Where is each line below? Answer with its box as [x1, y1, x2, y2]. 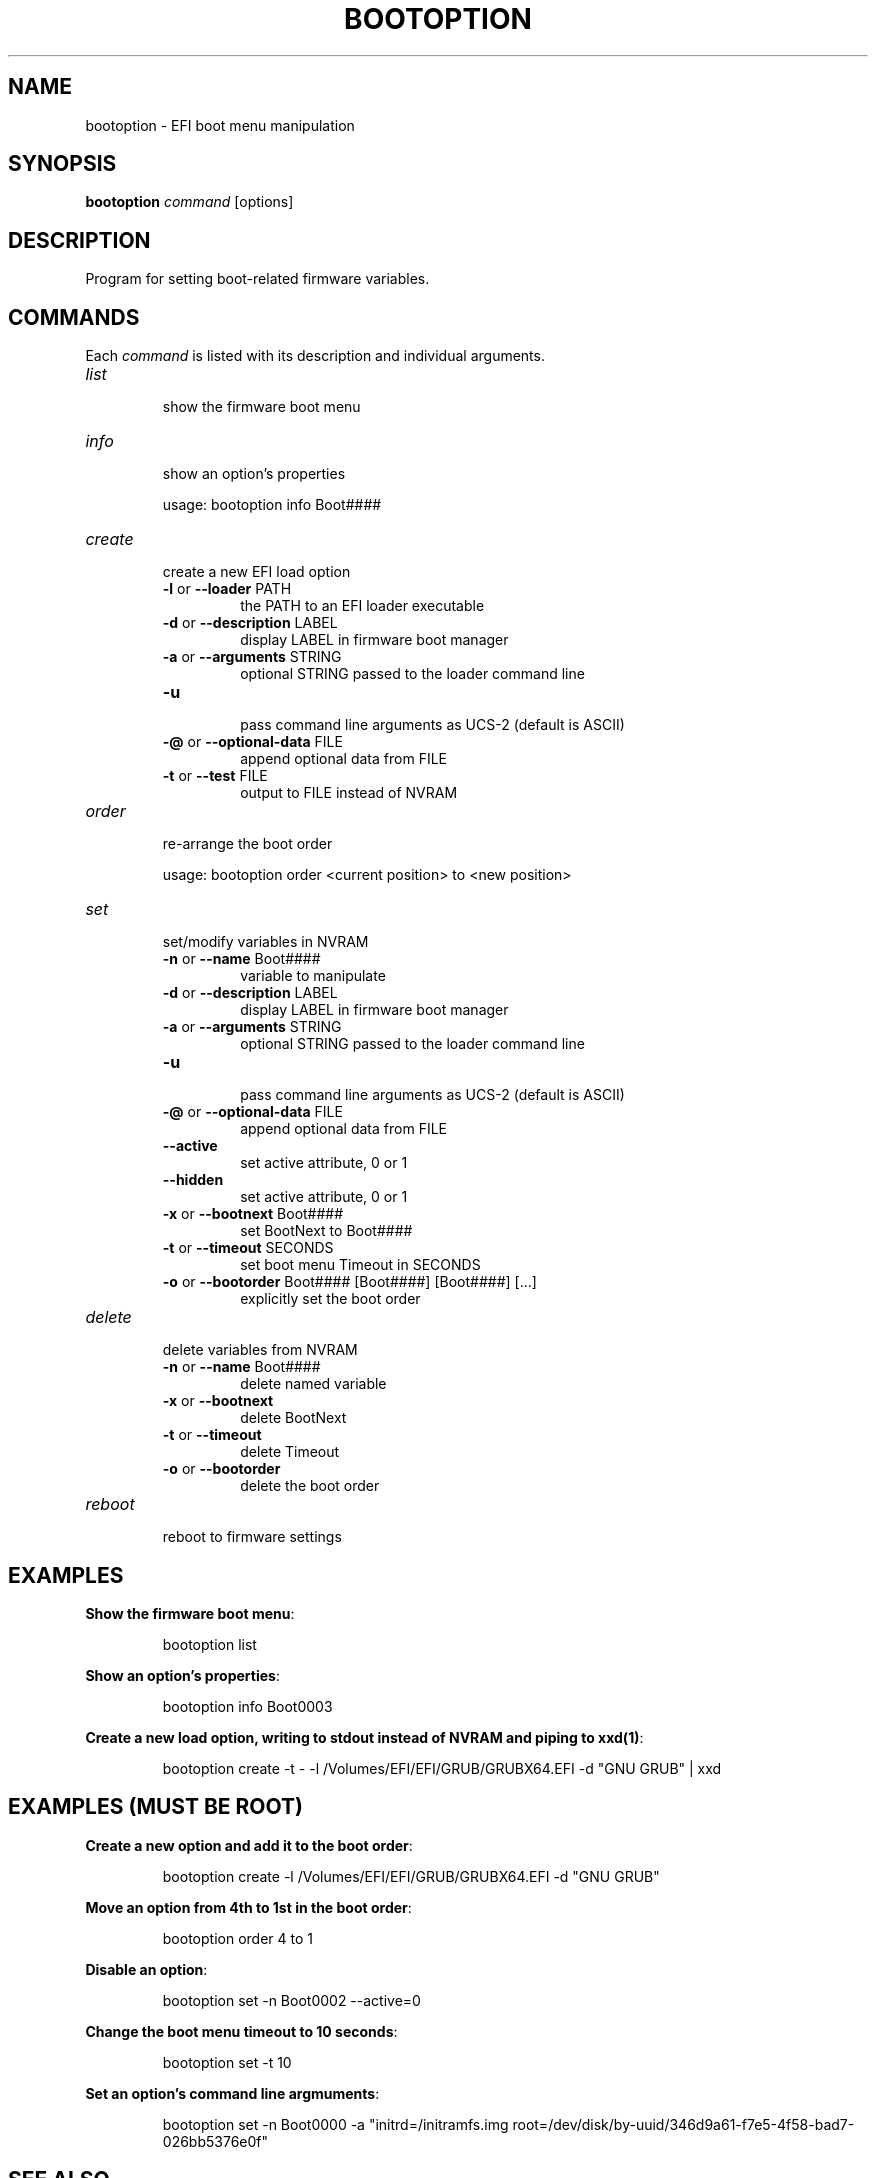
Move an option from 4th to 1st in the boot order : [85, 1898, 412, 1916]
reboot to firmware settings [162, 1528, 342, 1546]
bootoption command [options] [85, 193, 294, 211]
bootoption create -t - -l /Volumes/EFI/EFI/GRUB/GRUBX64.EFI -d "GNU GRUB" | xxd [162, 1759, 722, 1777]
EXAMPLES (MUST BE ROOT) [8, 1794, 303, 1820]
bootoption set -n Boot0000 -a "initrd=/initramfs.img [162, 2115, 509, 2133]
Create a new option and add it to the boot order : [85, 1836, 413, 1854]
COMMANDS [8, 304, 140, 330]
